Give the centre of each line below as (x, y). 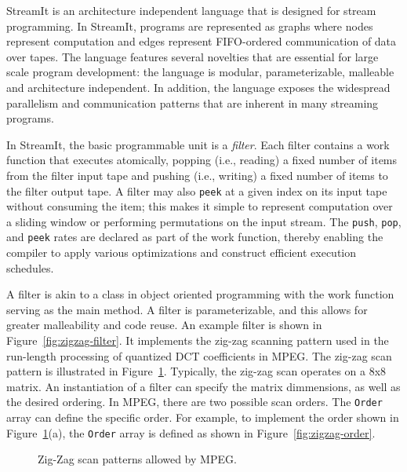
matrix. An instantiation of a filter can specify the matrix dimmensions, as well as (203, 386)
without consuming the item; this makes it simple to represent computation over (200, 206)
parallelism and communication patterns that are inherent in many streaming (193, 102)
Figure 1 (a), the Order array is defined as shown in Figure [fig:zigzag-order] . (191, 432)
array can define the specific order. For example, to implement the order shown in (203, 417)
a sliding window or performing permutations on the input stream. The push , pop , (204, 221)
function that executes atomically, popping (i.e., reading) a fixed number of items (202, 160)
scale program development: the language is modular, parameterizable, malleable (200, 72)
